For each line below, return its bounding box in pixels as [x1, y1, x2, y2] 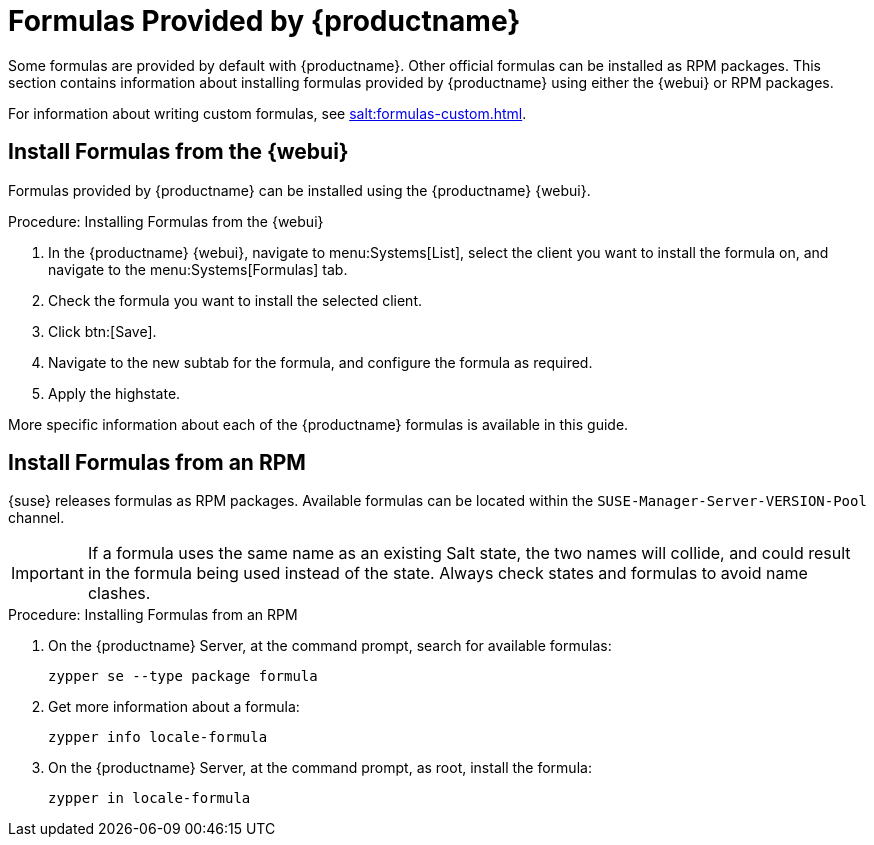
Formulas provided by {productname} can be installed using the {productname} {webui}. [8, 181, 591, 199]
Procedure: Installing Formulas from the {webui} [8, 212, 324, 230]
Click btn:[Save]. [48, 322, 157, 340]
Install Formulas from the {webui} [8, 139, 349, 165]
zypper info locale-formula [48, 729, 268, 746]
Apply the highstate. [48, 384, 181, 402]
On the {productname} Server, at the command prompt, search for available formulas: [48, 637, 612, 655]
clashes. [87, 583, 151, 604]
